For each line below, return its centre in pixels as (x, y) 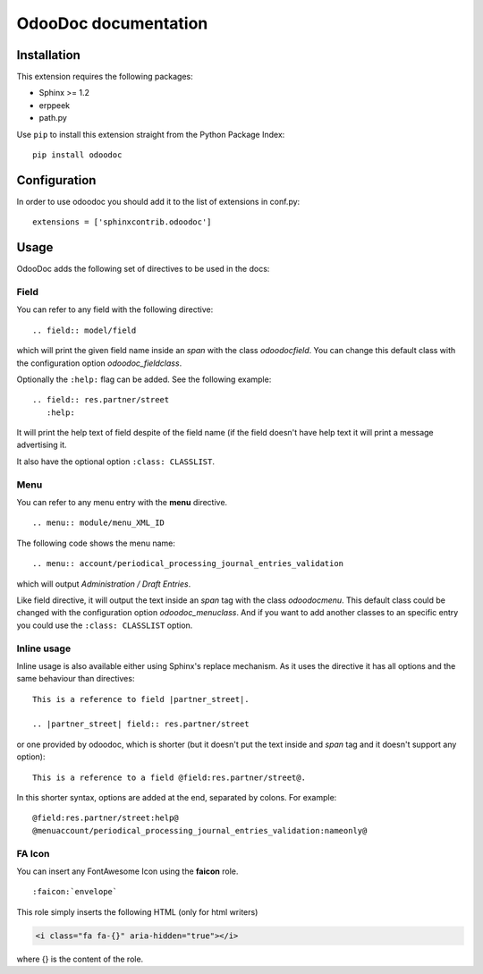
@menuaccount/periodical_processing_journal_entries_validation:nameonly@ (200, 830)
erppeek (55, 105)
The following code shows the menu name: (96, 543)
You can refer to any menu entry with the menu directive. (122, 503)
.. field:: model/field (85, 330)
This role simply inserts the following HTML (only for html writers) (137, 911)
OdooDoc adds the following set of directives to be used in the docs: (143, 269)
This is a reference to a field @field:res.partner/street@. (169, 777)
